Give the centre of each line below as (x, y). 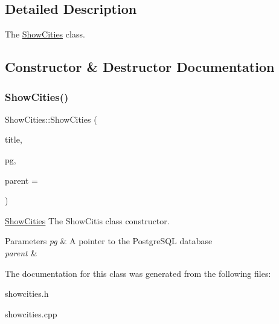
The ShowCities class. (45, 34)
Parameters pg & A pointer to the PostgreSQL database (109, 241)
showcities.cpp (31, 313)
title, (14, 139)
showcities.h (27, 293)
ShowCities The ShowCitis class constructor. (87, 220)
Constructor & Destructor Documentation (140, 67)
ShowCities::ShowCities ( (51, 119)
